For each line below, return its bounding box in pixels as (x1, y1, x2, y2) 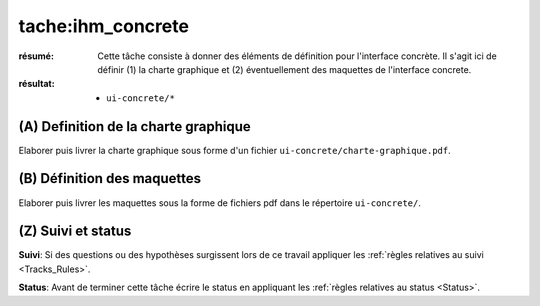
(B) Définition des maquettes (18, 170, 202, 187)
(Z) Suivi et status (18, 223, 132, 240)
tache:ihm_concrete (18, 15, 190, 37)
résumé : (18, 50, 55, 62)
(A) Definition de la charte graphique (18, 118, 252, 135)
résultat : (18, 78, 55, 90)
